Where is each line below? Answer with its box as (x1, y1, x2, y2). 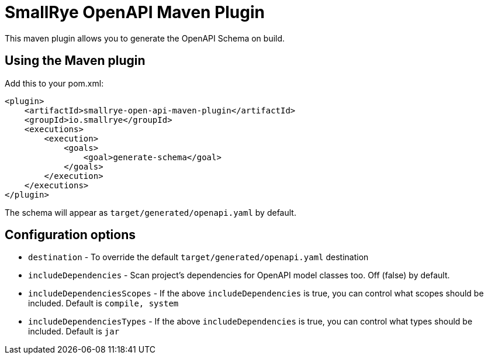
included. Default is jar (28, 326, 120, 337)
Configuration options (5, 227, 136, 243)
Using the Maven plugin (5, 53, 146, 68)
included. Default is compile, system (28, 298, 179, 309)
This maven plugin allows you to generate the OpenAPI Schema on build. (5, 33, 285, 43)
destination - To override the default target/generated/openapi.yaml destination (28, 252, 369, 263)
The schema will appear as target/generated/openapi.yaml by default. (5, 207, 296, 218)
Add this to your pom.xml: (5, 78, 104, 88)
